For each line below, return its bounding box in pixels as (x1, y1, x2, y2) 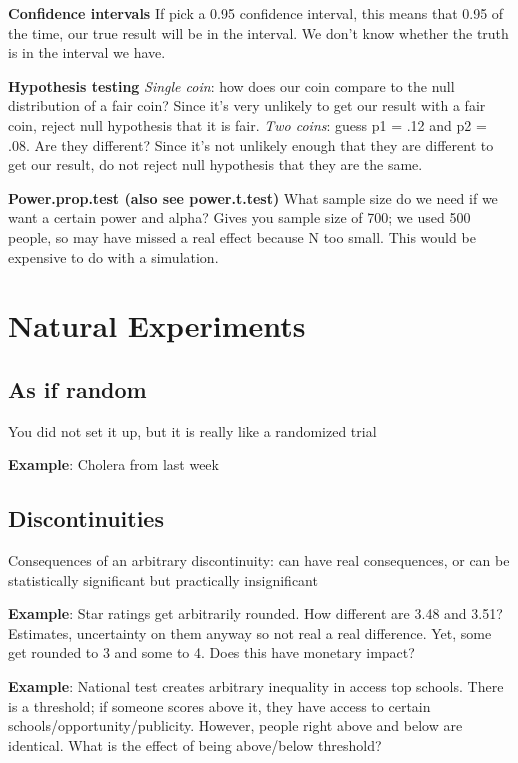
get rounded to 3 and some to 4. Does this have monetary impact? (8, 642, 415, 663)
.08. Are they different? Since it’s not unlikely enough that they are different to (8, 134, 494, 155)
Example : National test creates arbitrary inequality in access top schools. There (8, 676, 504, 697)
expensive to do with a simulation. (8, 246, 219, 267)
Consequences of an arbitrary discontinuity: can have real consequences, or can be (8, 550, 510, 571)
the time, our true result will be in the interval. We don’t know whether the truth (8, 22, 509, 43)
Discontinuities (8, 503, 164, 534)
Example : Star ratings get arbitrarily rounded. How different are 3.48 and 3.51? (8, 603, 503, 624)
